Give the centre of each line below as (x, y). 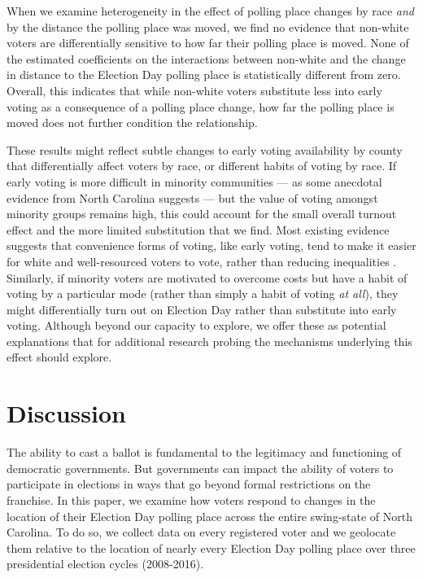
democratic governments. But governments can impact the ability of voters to (200, 468)
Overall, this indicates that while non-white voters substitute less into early (194, 90)
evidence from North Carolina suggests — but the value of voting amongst (192, 197)
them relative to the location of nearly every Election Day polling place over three (211, 547)
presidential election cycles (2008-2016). (105, 564)
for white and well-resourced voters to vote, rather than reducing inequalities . (202, 261)
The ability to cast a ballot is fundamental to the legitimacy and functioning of (204, 452)
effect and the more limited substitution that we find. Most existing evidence (198, 229)
